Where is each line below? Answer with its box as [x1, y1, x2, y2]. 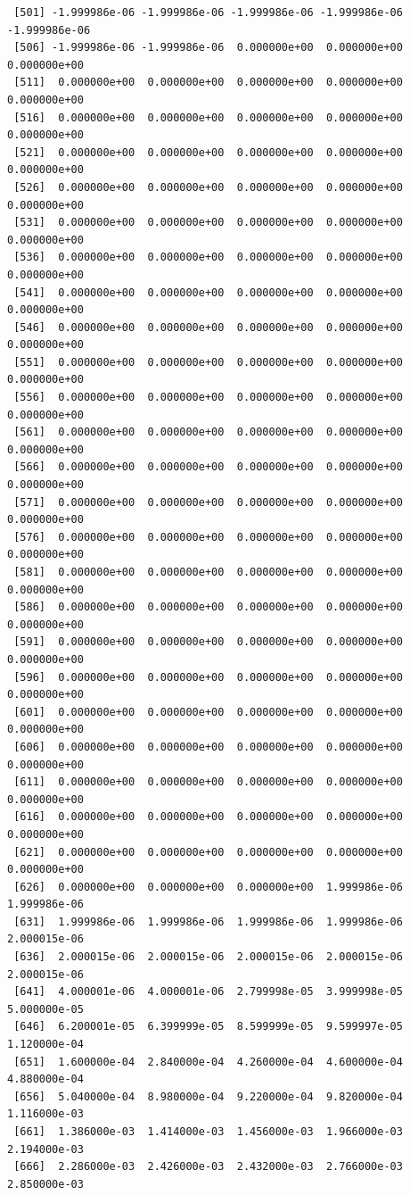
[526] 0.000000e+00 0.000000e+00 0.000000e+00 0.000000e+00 [13, 180, 403, 194]
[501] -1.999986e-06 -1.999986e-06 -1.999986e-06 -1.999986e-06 [13, 6, 403, 19]
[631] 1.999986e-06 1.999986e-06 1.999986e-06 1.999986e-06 [13, 915, 403, 928]
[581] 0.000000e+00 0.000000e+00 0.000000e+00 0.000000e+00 [13, 566, 403, 578]
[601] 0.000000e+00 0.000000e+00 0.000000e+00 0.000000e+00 [13, 705, 403, 718]
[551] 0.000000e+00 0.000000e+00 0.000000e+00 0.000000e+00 [13, 355, 403, 369]
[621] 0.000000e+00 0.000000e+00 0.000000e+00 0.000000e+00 [13, 845, 403, 859]
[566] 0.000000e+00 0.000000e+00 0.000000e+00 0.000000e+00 [13, 461, 403, 474]
